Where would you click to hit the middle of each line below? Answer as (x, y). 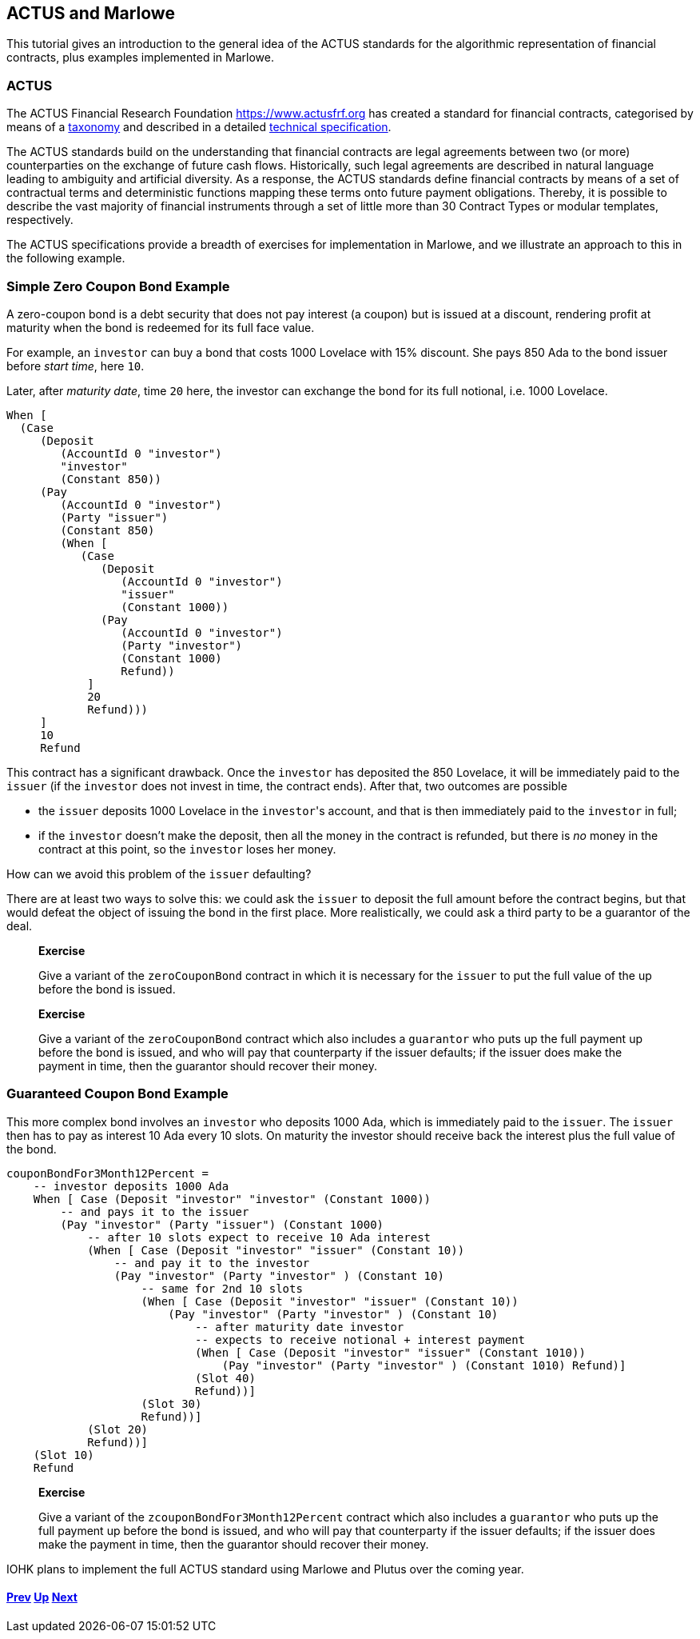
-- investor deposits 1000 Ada (131, 1186)
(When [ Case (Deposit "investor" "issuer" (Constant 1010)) (390, 1352)
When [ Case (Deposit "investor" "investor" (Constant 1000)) (232, 1199)
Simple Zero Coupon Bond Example (118, 286)
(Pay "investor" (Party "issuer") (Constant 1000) (222, 1224)
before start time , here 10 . (76, 366)
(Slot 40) (225, 1378)
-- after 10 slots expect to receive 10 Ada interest (259, 1237)
